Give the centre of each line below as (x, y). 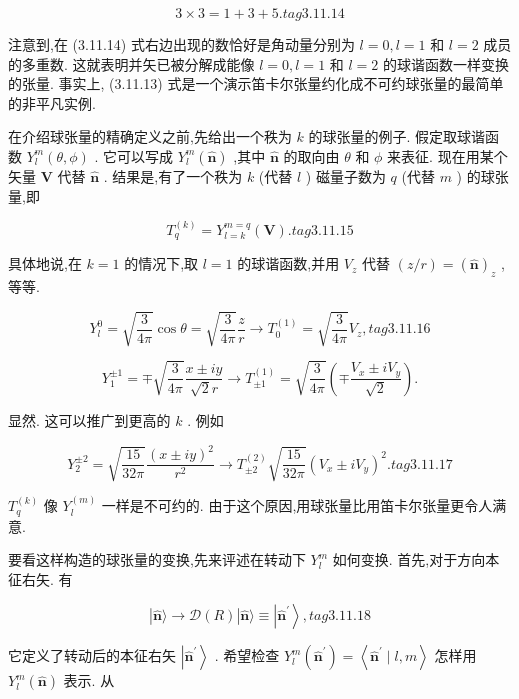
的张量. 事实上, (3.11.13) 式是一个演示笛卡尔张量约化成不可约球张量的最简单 (256, 83)
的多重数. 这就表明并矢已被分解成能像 (131, 63)
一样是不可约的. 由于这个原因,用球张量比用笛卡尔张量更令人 (297, 505)
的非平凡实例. (52, 102)
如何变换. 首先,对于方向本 (416, 559)
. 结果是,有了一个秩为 (173, 175)
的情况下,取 (161, 263)
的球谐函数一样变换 (445, 63)
